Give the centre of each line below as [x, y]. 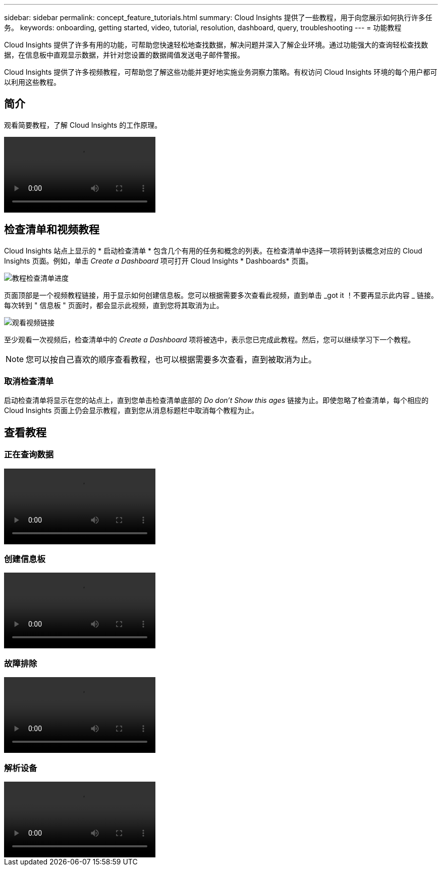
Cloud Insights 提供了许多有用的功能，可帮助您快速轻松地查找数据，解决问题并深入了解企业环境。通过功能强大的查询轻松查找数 [216, 45]
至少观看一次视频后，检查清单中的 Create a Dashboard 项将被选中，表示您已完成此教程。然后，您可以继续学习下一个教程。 [210, 339]
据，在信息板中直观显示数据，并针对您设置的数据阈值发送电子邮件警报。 [124, 55]
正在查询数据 [29, 455]
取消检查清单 [29, 381]
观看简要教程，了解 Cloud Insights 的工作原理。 [83, 125]
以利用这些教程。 [32, 82]
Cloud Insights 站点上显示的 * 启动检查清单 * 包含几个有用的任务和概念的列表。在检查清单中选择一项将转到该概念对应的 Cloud [213, 250]
